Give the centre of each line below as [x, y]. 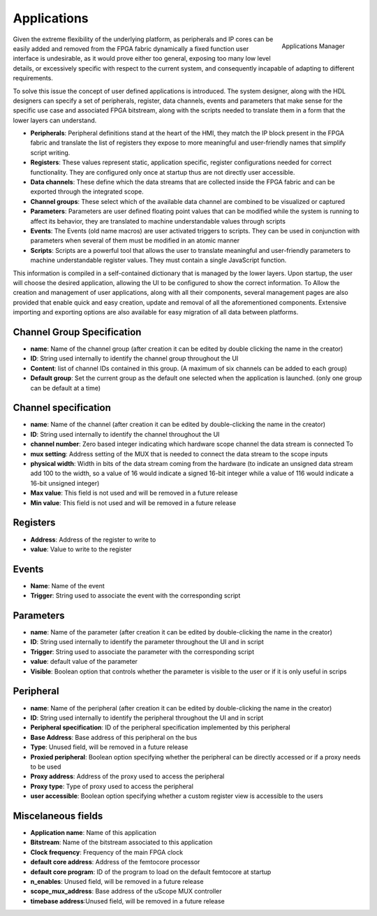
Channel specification [62, 408]
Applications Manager [313, 46]
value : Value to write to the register [81, 549]
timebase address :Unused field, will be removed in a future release [127, 901]
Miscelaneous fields [58, 816]
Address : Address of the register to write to [93, 539]
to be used [46, 766]
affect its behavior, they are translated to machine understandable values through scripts [158, 221]
